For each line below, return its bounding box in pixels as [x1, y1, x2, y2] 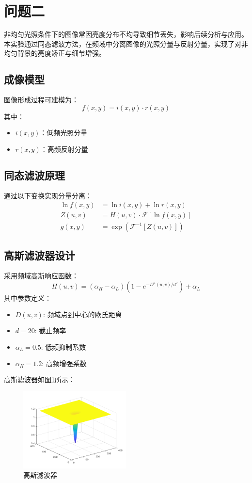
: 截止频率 [34, 325, 66, 336]
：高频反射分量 [40, 144, 88, 154]
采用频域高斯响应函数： [4, 270, 79, 280]
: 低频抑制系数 [41, 341, 86, 352]
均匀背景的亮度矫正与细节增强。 [4, 48, 106, 58]
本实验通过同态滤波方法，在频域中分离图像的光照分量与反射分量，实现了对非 [4, 38, 248, 48]
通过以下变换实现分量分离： [4, 190, 92, 200]
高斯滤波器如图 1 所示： [4, 374, 75, 385]
